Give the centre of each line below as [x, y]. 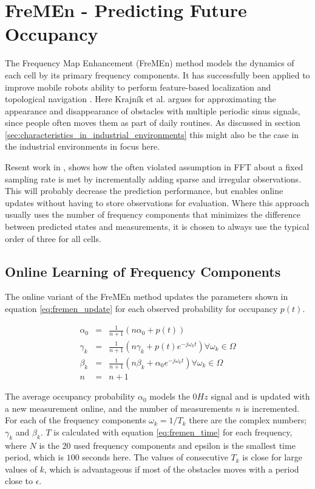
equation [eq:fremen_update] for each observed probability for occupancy [141, 309]
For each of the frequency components [76, 420]
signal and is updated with [260, 396]
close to [19, 481]
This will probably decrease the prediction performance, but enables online [144, 191]
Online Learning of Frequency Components [143, 271]
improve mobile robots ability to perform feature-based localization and [138, 87]
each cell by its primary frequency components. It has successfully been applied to [157, 75]
